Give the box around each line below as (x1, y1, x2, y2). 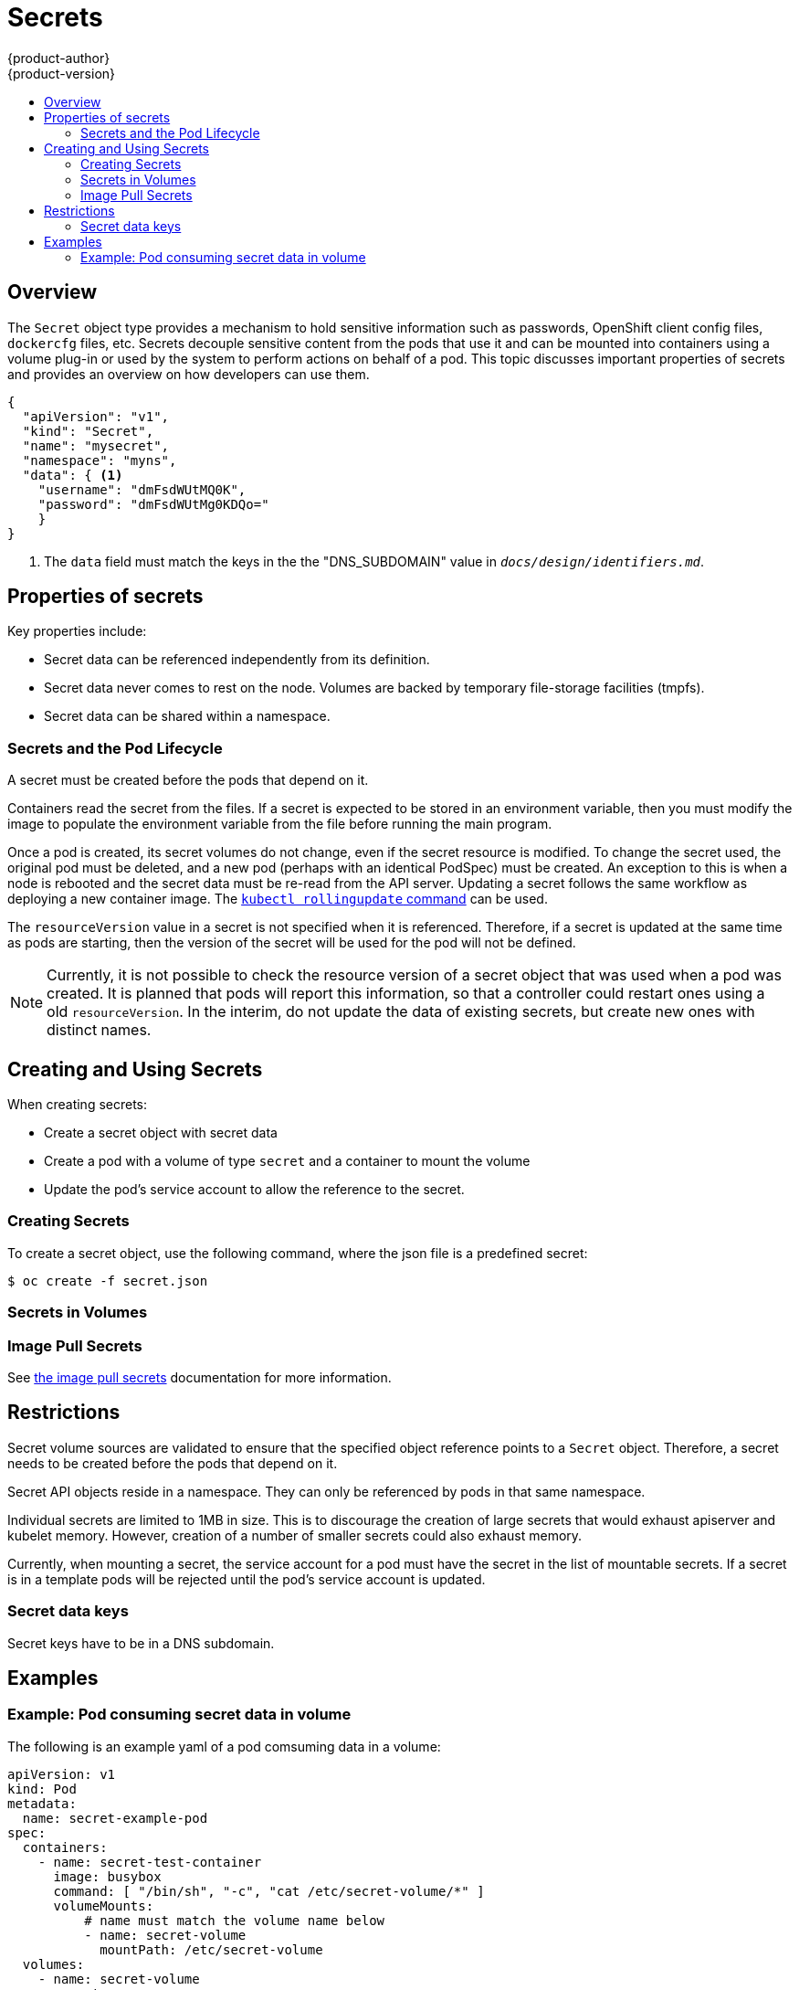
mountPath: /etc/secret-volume (100, 1942, 323, 1957)
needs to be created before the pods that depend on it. (7, 1455, 338, 1471)
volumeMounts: (53, 1898, 154, 1913)
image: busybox (53, 1868, 162, 1884)
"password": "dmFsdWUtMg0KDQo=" (37, 496, 269, 512)
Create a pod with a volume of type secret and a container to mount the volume (44, 1153, 531, 1170)
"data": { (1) (22, 467, 123, 482)
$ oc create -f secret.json (7, 1273, 208, 1288)
